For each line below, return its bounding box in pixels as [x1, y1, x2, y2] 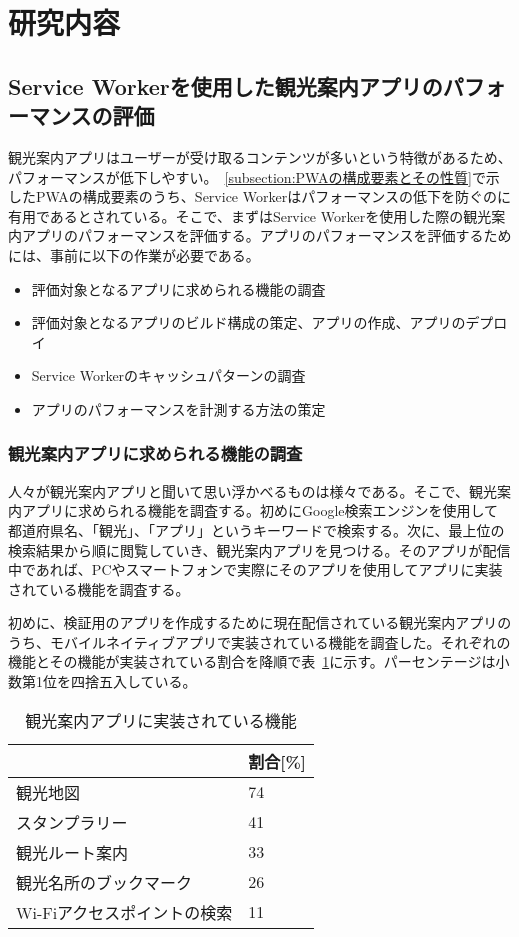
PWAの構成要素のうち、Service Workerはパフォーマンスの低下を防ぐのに [35, 186, 511, 207]
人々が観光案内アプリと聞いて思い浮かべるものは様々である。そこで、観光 [8, 480, 497, 501]
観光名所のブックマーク [16, 870, 193, 894]
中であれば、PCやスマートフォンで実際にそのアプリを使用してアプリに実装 [8, 559, 503, 580]
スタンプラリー [16, 810, 128, 834]
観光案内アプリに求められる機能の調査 [8, 441, 303, 466]
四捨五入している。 [70, 671, 197, 692]
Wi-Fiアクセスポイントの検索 [16, 900, 233, 924]
